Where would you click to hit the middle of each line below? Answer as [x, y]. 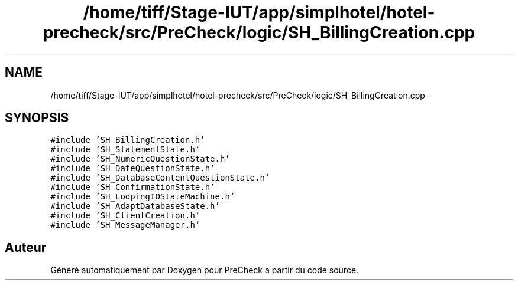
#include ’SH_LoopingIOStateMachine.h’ [143, 197]
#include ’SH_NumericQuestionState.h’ [140, 159]
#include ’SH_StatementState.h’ [125, 150]
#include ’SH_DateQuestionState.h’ [133, 168]
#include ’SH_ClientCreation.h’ [125, 216]
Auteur [26, 247]
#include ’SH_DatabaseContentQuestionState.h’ [160, 178]
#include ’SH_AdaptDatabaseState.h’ [135, 206]
